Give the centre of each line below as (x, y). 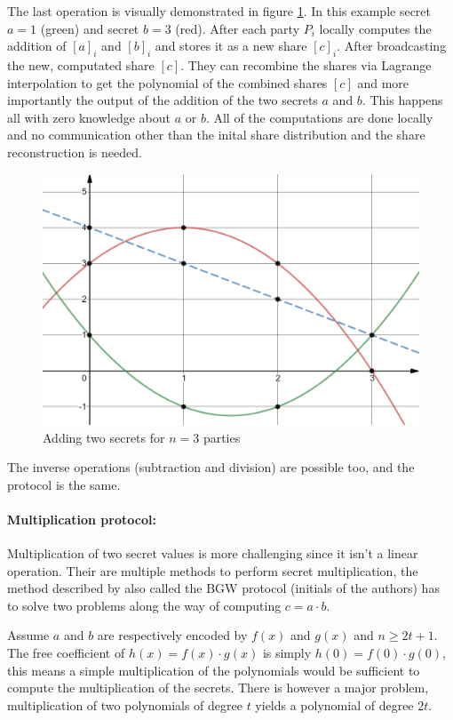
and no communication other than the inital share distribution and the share (216, 135)
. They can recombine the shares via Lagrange (306, 64)
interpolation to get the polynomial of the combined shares (167, 82)
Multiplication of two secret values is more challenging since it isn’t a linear (213, 553)
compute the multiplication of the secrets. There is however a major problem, (218, 688)
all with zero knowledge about (89, 117)
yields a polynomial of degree (334, 704)
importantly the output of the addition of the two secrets (163, 100)
